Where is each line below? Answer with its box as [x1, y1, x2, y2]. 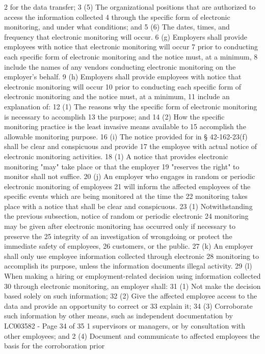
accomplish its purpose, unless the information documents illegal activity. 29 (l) [4, 260, 252, 271]
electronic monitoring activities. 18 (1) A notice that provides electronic [4, 151, 228, 161]
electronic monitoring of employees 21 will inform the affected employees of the [4, 181, 251, 191]
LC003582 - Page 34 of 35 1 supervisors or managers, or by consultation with [4, 320, 246, 331]
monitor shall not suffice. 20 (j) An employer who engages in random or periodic [4, 171, 255, 182]
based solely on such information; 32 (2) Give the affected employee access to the [4, 290, 257, 301]
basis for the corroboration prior [4, 340, 105, 351]
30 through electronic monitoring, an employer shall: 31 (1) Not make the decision [4, 280, 261, 291]
